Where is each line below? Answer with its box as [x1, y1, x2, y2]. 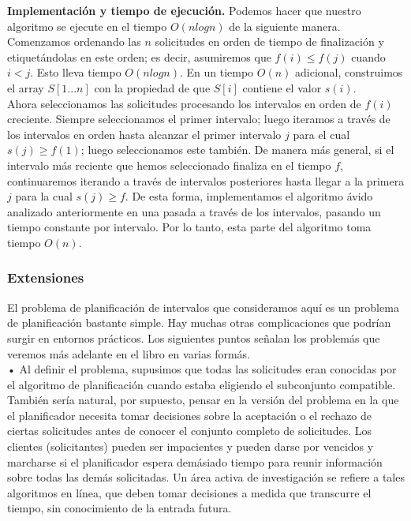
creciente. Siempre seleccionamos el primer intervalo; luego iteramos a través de [7, 111, 390, 127]
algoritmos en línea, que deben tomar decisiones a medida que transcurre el [7, 484, 372, 500]
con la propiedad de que [94, 79, 211, 96]
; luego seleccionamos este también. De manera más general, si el [80, 141, 394, 158]
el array [7, 79, 44, 96]
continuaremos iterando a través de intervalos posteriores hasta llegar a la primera [7, 172, 405, 189]
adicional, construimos [295, 64, 403, 81]
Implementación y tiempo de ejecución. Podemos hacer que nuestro [7, 2, 361, 18]
